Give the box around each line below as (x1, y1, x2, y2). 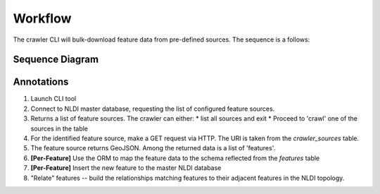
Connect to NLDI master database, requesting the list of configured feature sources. (30, 104, 275, 113)
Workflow (13, 11, 72, 26)
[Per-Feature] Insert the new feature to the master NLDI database (30, 164, 222, 172)
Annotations (13, 76, 69, 88)
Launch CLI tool (30, 95, 77, 103)
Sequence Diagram (13, 54, 99, 66)
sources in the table (30, 124, 88, 133)
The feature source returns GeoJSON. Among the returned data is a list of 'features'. (30, 144, 276, 152)
